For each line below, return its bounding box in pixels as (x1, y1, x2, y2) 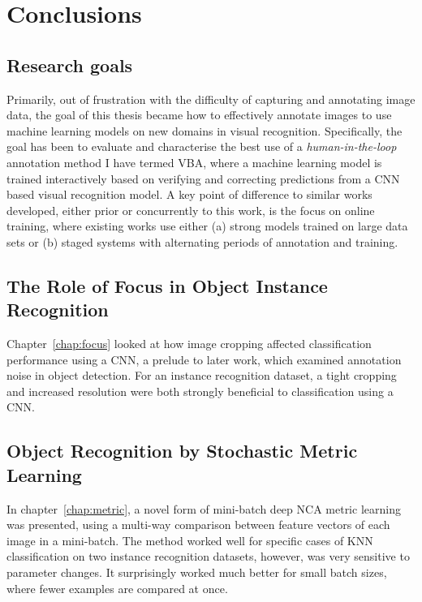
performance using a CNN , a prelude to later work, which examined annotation (6, 350, 402, 368)
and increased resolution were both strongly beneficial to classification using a (6, 382, 394, 399)
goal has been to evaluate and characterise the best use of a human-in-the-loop (6, 138, 397, 155)
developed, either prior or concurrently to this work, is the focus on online (6, 201, 375, 218)
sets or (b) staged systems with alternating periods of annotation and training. (6, 233, 398, 250)
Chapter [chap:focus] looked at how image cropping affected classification (6, 335, 372, 352)
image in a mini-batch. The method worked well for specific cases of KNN (6, 531, 373, 548)
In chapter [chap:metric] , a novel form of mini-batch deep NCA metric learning (6, 500, 401, 517)
